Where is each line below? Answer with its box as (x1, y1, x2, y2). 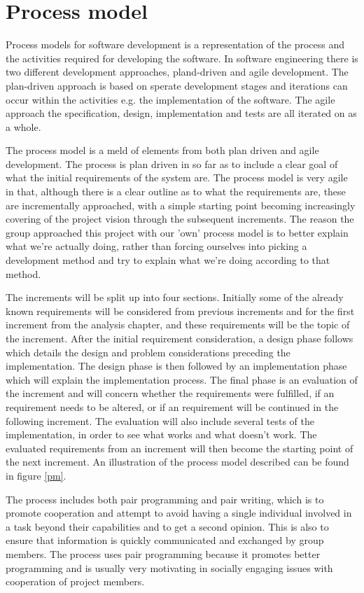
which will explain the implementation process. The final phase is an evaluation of (6, 372, 358, 386)
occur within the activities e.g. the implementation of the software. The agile (6, 92, 335, 106)
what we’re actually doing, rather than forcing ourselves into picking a (6, 239, 307, 253)
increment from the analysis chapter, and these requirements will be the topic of (6, 317, 350, 332)
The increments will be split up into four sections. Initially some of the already (6, 290, 344, 305)
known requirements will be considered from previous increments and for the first (6, 303, 355, 318)
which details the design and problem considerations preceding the (6, 344, 290, 359)
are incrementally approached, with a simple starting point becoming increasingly (6, 197, 356, 212)
